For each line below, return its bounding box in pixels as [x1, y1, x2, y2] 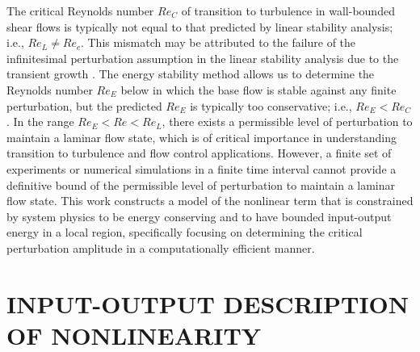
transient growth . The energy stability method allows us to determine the [6, 65, 375, 82]
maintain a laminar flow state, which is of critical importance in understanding [6, 128, 397, 145]
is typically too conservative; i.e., [190, 97, 352, 114]
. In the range [6, 113, 74, 130]
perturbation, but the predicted [6, 97, 162, 114]
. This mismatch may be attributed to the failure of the [80, 34, 356, 51]
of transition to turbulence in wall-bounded [181, 2, 395, 19]
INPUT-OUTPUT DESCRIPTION [6, 287, 409, 320]
